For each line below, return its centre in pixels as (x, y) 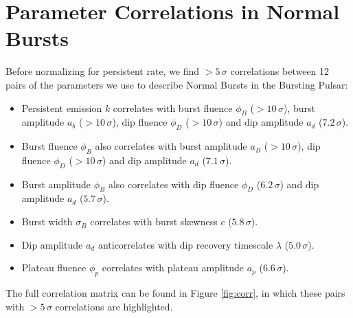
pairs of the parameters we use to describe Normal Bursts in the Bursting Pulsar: (177, 84)
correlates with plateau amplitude (173, 268)
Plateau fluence (54, 268)
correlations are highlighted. (114, 306)
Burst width (47, 222)
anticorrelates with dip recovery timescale (185, 244)
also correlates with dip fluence (173, 184)
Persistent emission (62, 107)
